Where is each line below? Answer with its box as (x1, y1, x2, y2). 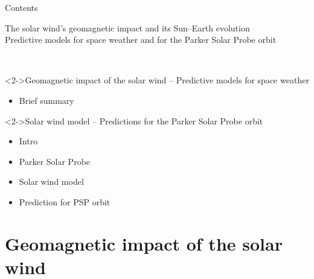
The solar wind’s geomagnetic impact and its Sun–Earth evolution (5, 21, 250, 34)
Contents (5, 1, 38, 13)
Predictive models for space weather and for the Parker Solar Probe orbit (5, 33, 277, 46)
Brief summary (19, 94, 74, 106)
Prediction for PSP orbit (19, 195, 111, 208)
